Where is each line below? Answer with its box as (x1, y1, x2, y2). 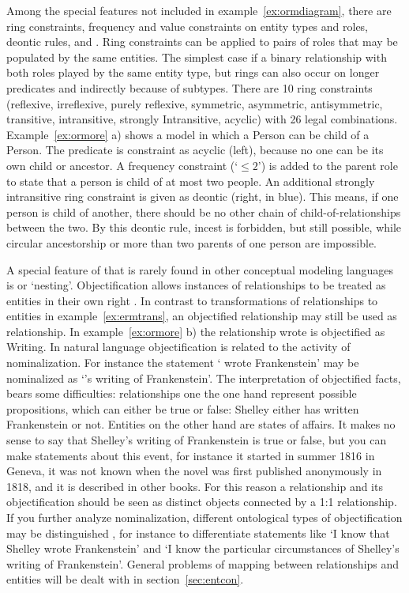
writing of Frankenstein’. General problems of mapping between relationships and (6, 555, 400, 572)
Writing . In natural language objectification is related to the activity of (6, 338, 351, 355)
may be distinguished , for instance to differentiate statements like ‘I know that (6, 524, 390, 541)
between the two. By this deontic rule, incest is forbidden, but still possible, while (6, 219, 402, 236)
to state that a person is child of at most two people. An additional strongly (6, 172, 375, 189)
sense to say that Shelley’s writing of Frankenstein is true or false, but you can (6, 432, 387, 448)
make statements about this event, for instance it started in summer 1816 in (6, 447, 375, 463)
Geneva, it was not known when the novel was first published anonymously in (6, 463, 382, 479)
